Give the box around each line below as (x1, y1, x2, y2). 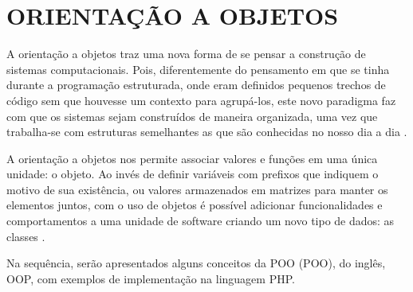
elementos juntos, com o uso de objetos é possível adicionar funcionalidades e (6, 197, 383, 213)
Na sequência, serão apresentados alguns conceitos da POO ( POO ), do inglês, (6, 255, 386, 271)
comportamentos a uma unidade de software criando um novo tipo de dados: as (6, 212, 395, 229)
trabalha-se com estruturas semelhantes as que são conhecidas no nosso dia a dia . (6, 123, 407, 140)
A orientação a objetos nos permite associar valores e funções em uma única (6, 150, 378, 166)
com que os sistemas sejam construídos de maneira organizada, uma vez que (6, 107, 378, 124)
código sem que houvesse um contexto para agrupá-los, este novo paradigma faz (6, 91, 396, 108)
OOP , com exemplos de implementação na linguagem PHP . (6, 270, 295, 286)
